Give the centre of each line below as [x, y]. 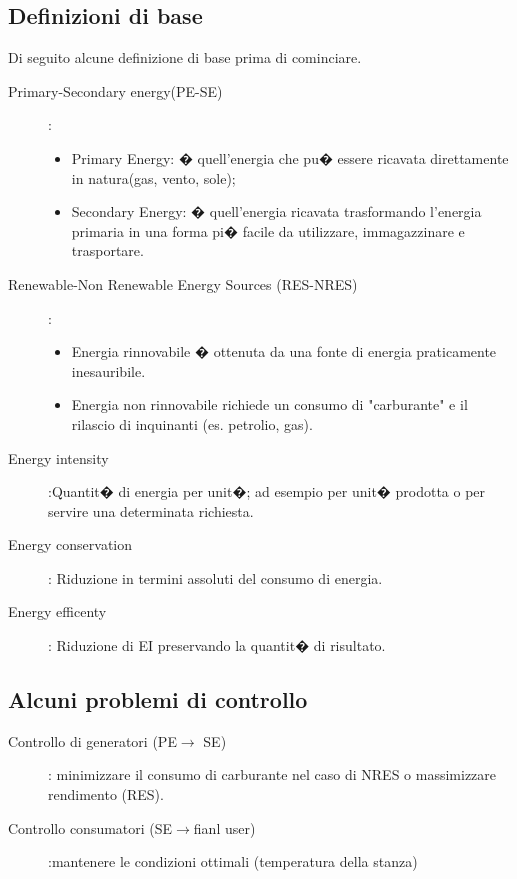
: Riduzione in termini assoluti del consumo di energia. [215, 577]
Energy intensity [58, 457]
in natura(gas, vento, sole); [153, 177]
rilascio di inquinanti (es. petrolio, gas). [192, 423]
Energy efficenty [57, 611]
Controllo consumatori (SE [90, 827]
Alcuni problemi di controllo [158, 699]
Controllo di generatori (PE [92, 740]
